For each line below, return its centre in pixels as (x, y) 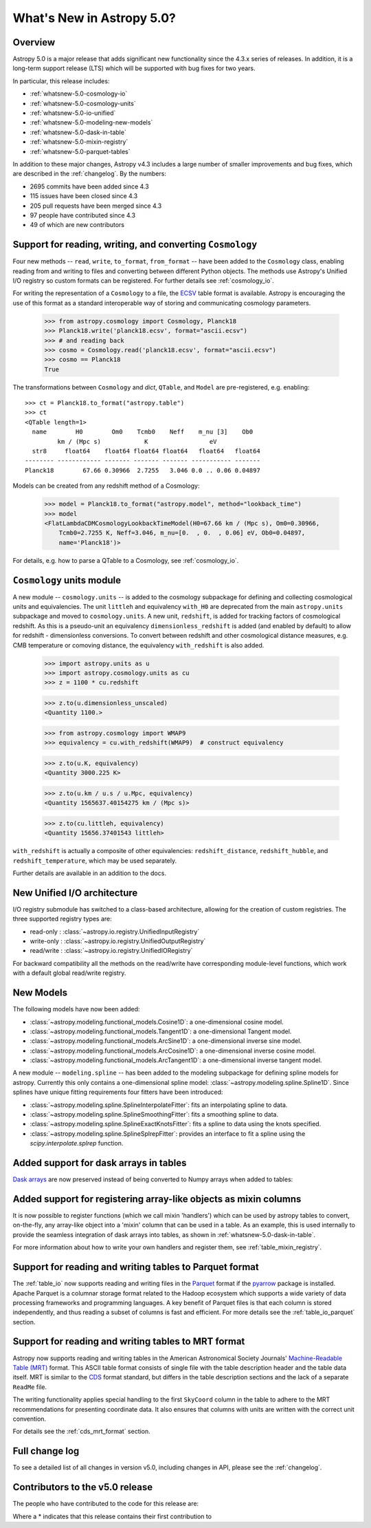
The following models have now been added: (76, 1009)
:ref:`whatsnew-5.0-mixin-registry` (79, 142)
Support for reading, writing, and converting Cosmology (135, 245)
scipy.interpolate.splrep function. (77, 1143)
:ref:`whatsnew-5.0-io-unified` (73, 113)
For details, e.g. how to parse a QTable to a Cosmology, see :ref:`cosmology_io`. (126, 560)
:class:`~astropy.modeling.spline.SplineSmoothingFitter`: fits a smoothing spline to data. (154, 1115)
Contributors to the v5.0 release (83, 1487)
